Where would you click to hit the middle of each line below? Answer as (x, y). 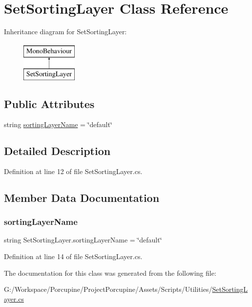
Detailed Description (57, 151)
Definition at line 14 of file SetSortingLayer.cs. (73, 256)
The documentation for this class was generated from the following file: (110, 273)
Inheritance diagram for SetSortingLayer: (65, 32)
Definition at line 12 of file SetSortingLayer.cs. (73, 171)
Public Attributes (49, 104)
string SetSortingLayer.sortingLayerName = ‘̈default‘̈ (83, 240)
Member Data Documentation (82, 197)
